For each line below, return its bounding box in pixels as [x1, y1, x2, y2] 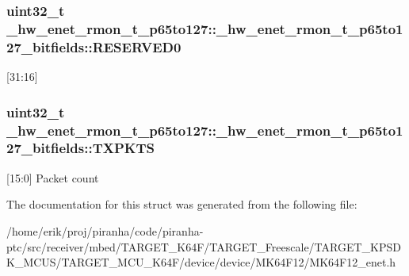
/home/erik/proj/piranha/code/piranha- [6, 222, 204, 239]
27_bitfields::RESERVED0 [6, 36, 182, 56]
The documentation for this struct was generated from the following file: [6, 196, 357, 213]
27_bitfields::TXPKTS [6, 138, 155, 158]
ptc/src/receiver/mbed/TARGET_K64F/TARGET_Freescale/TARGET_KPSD [6, 238, 401, 255]
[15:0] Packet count [6, 169, 99, 186]
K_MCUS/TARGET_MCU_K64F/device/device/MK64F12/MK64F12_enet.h [6, 254, 396, 270]
